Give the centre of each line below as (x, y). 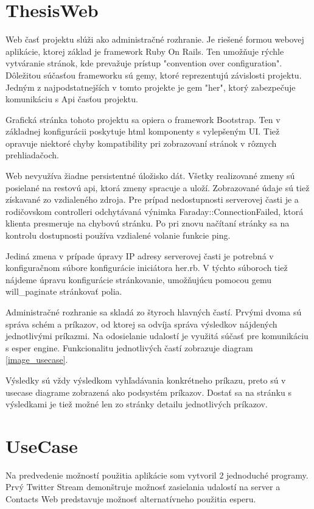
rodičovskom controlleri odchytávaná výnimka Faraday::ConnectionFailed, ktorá (155, 211)
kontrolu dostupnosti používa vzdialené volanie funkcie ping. (118, 235)
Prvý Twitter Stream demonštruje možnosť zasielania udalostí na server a (143, 487)
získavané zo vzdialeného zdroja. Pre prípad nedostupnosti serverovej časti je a (152, 199)
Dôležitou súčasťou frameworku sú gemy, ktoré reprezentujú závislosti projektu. (154, 75)
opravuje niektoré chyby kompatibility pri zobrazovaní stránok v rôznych (141, 143)
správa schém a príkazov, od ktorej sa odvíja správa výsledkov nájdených (141, 324)
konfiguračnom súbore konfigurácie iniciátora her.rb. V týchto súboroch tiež (147, 268)
